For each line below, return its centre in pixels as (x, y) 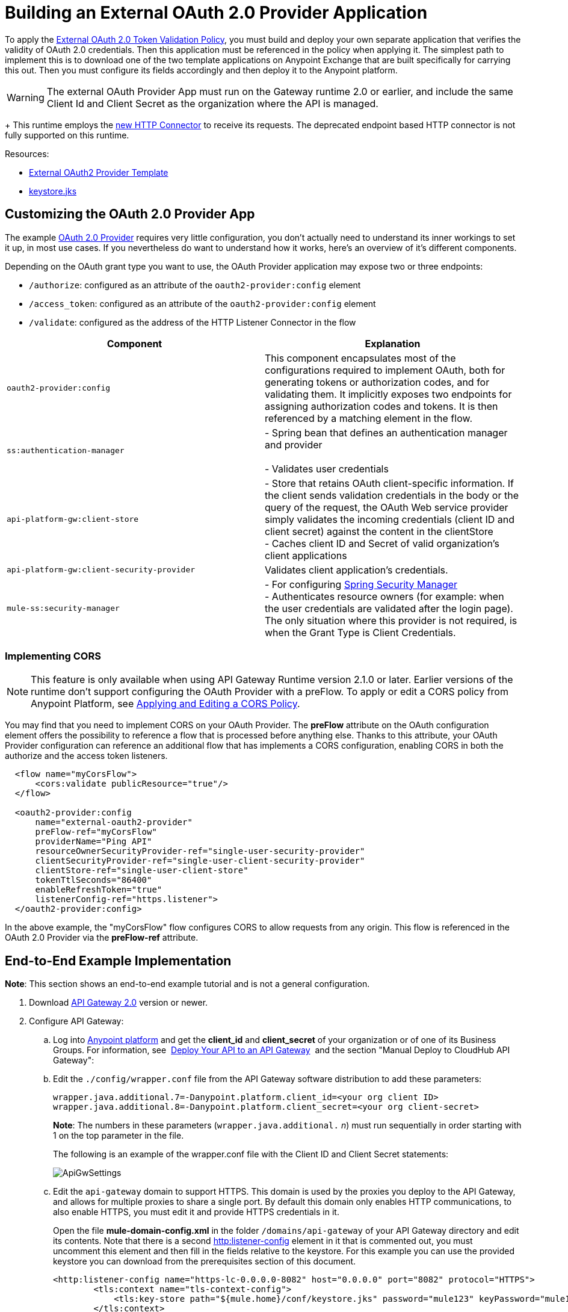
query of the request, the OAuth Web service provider (387, 507)
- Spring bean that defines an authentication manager (386, 432)
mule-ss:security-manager (63, 608)
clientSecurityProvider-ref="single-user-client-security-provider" (200, 861)
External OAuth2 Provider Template (99, 172)
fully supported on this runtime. (67, 135)
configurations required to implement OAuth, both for (385, 370)
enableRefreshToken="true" (99, 890)
